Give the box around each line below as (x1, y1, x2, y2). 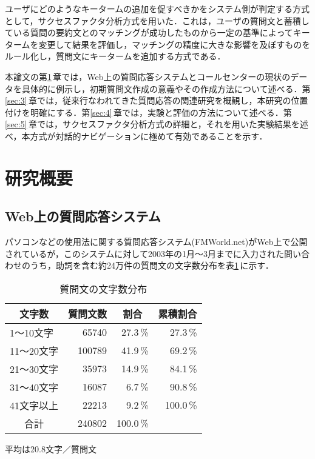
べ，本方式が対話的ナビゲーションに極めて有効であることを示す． (5, 129, 268, 142)
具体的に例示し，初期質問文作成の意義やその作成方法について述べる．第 (21, 82, 311, 95)
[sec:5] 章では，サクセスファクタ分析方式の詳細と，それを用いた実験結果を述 (5, 118, 308, 130)
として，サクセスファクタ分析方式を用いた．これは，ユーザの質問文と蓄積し (5, 14, 310, 27)
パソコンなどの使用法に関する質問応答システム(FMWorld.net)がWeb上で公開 (5, 235, 308, 248)
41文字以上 (10, 398, 59, 412)
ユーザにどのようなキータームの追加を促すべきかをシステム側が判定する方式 (5, 2, 310, 15)
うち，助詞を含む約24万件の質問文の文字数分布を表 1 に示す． (30, 259, 274, 272)
